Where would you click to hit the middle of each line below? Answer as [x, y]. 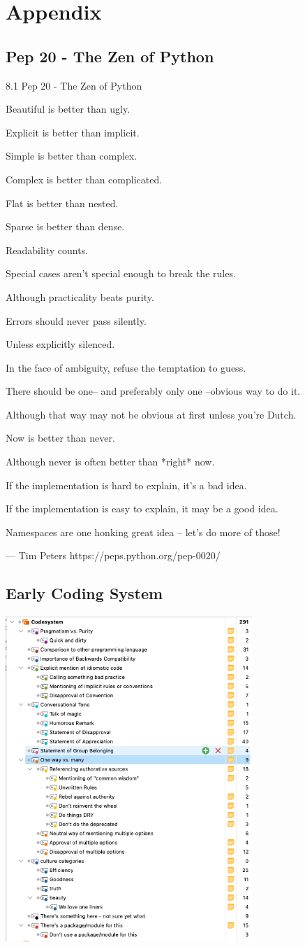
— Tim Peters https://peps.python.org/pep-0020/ [113, 555]
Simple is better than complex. [72, 156]
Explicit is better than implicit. [73, 132]
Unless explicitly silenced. [60, 344]
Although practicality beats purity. [80, 296]
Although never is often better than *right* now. [110, 462]
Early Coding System [84, 593]
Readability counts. [47, 250]
